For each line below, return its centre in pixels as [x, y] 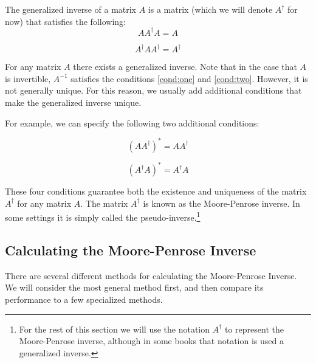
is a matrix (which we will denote [210, 9]
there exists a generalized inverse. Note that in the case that [185, 67]
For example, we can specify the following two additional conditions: [132, 123]
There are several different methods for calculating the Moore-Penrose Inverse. [151, 275]
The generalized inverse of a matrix [71, 9]
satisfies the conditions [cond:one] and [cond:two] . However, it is [189, 78]
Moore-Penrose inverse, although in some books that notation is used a [151, 341]
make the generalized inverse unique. [73, 102]
